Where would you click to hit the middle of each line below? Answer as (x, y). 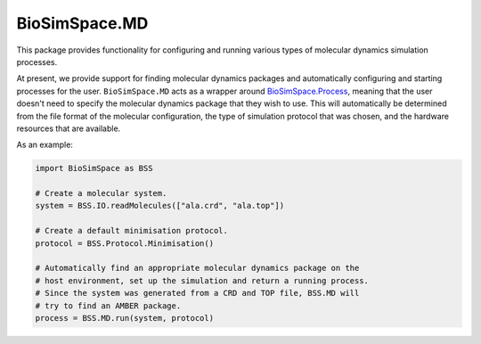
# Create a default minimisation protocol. (132, 231)
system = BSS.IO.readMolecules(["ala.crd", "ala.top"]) (160, 206)
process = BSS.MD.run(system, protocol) (124, 318)
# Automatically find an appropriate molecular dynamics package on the (197, 268)
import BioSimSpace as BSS (94, 168)
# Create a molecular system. (101, 193)
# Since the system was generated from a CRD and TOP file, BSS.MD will (197, 293)
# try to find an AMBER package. (108, 306)
